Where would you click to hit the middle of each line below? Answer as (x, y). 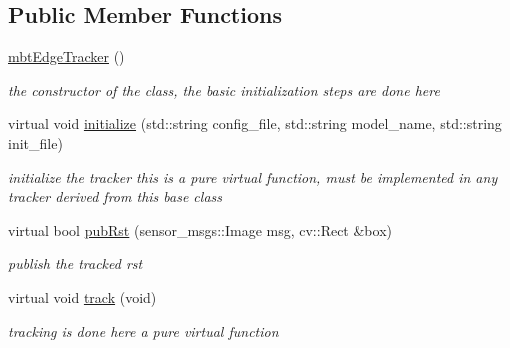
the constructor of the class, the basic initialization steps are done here (224, 89)
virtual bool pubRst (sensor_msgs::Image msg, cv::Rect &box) (200, 229)
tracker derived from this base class (115, 196)
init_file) (35, 142)
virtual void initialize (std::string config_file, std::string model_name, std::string (255, 123)
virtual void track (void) (82, 296)
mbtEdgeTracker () (66, 56)
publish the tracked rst (75, 263)
